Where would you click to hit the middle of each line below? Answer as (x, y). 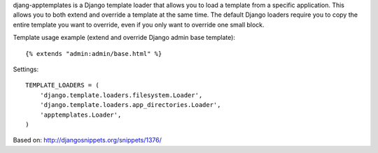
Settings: (26, 69)
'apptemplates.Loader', (80, 115)
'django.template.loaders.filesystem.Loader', (121, 95)
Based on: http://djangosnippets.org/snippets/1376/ (87, 140)
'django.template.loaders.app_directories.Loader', (130, 105)
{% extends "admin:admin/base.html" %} (94, 53)
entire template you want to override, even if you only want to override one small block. (139, 24)
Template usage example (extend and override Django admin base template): (124, 38)
